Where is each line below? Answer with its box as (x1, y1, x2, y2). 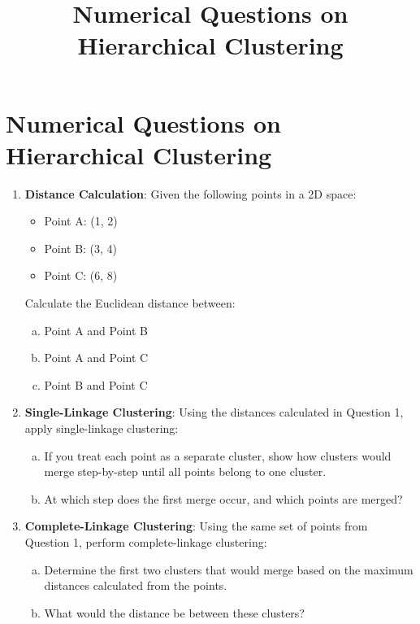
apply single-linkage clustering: (24, 420, 179, 437)
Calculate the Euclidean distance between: (24, 295, 236, 312)
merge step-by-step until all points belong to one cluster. (44, 463, 327, 480)
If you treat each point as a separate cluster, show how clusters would (44, 447, 392, 464)
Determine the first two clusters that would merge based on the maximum (44, 561, 414, 578)
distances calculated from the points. (44, 577, 227, 594)
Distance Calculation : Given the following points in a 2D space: (24, 185, 357, 202)
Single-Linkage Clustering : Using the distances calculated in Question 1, (24, 404, 404, 421)
